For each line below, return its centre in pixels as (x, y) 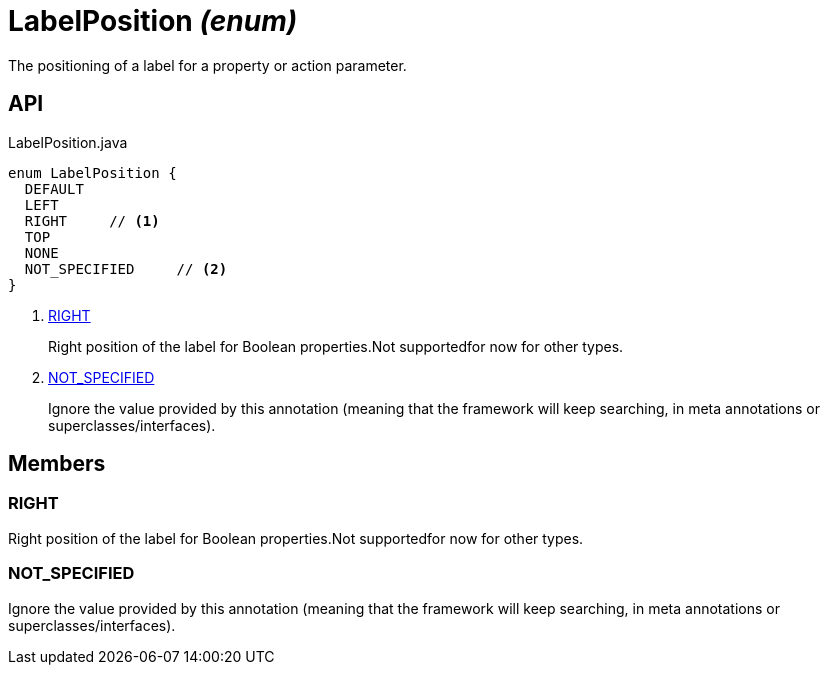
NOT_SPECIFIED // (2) (126, 268)
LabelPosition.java (68, 142)
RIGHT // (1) (92, 220)
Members (57, 464)
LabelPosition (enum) (153, 21)
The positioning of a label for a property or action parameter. (207, 65)
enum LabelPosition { (92, 172)
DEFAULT (54, 188)
